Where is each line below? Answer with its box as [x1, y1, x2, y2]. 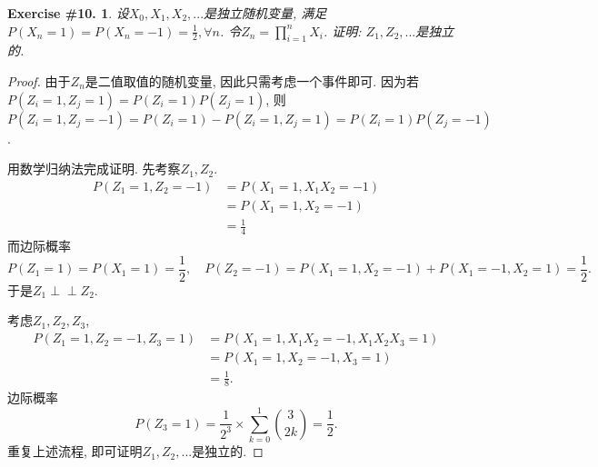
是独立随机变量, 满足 [204, 4, 327, 22]
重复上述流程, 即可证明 [7, 442, 143, 461]
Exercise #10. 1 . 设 [7, 4, 129, 22]
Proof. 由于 [7, 71, 71, 90]
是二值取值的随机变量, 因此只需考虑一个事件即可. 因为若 [85, 71, 419, 90]
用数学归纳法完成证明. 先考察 [7, 159, 181, 178]
